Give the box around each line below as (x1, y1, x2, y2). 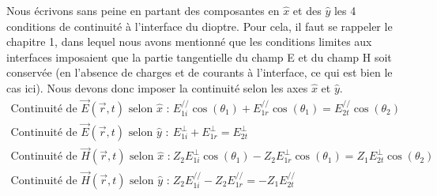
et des (292, 2, 322, 18)
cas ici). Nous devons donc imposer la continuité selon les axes (6, 79, 308, 96)
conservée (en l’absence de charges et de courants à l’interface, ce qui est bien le (6, 64, 393, 81)
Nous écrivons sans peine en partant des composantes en (6, 2, 280, 18)
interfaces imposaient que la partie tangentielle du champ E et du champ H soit (6, 48, 392, 65)
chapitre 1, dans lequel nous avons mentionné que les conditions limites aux (6, 33, 372, 50)
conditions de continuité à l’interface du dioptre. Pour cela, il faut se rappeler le (6, 17, 393, 34)
